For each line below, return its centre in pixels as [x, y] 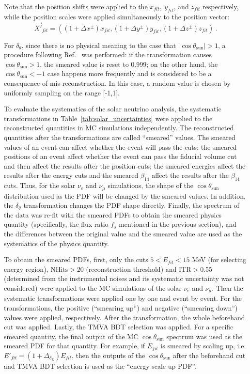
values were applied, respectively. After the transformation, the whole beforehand [125, 317]
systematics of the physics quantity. [56, 243]
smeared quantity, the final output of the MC [71, 336]
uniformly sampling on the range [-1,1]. [62, 92]
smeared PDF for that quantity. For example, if [75, 346]
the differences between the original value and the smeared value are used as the [123, 233]
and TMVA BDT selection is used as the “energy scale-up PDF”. [100, 366]
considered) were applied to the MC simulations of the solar [93, 288]
